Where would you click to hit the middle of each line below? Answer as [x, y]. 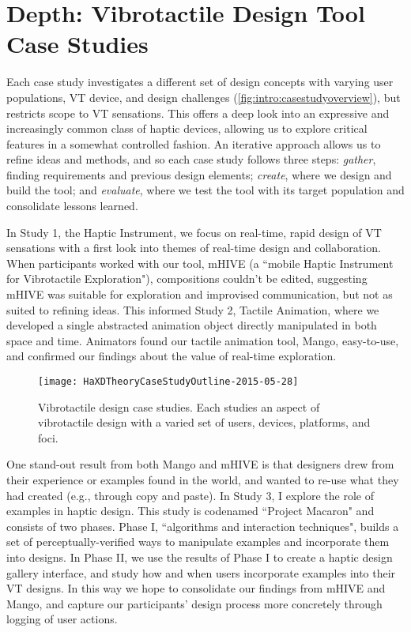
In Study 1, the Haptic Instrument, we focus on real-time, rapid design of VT [194, 232]
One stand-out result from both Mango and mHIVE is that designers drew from [200, 464]
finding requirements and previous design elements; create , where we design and [199, 174]
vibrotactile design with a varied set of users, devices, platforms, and [204, 422]
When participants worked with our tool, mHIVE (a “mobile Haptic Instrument [200, 263]
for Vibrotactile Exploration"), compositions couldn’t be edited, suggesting [187, 278]
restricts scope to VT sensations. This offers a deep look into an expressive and [198, 113]
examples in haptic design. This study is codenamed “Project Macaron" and [190, 511]
